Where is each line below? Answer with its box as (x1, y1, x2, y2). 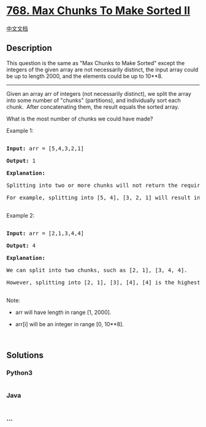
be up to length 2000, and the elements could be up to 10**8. (6, 72, 163, 80)
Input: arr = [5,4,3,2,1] (6, 145, 85, 152)
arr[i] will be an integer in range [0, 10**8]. (15, 320, 124, 327)
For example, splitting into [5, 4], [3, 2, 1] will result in (6, 194, 200, 201)
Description (6, 43, 52, 53)
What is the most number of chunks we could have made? (6, 115, 153, 122)
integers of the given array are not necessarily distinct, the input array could (6, 66, 199, 73)
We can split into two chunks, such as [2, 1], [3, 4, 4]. (6, 267, 188, 273)
